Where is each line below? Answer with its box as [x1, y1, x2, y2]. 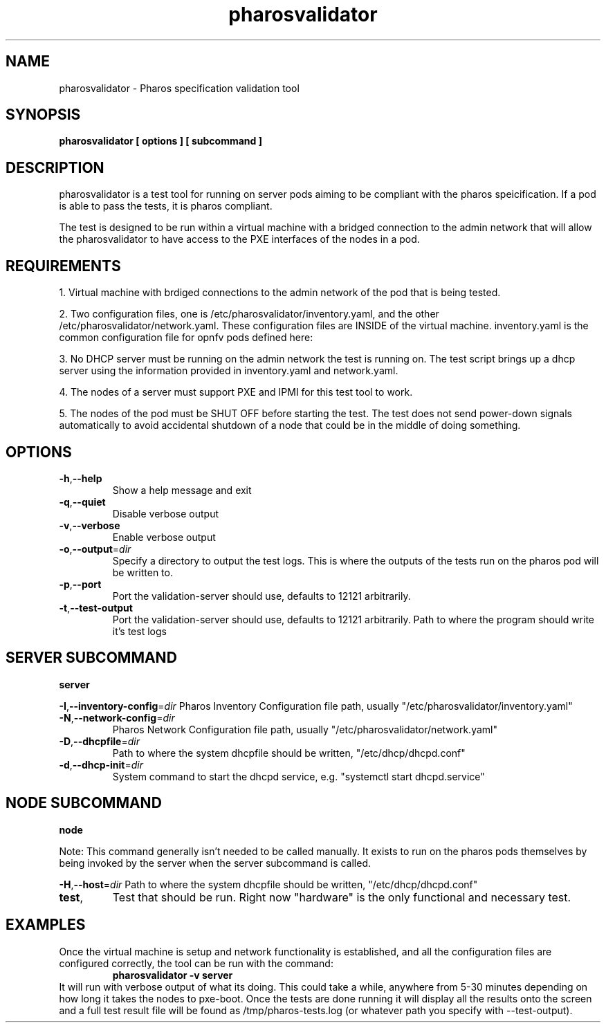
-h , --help [59, 472, 102, 484]
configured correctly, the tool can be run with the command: [59, 957, 333, 969]
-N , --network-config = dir [59, 711, 175, 724]
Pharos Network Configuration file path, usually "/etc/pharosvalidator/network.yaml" [112, 723, 497, 735]
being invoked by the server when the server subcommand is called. [59, 856, 371, 869]
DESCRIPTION [6, 158, 104, 176]
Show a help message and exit [112, 484, 252, 496]
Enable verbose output [112, 531, 216, 543]
